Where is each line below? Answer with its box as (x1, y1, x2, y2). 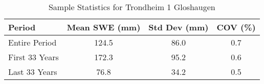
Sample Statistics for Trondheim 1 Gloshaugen (48, 1, 215, 13)
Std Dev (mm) (148, 21, 209, 33)
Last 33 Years (8, 66, 57, 77)
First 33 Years (8, 51, 59, 63)
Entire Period (8, 36, 57, 48)
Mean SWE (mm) (67, 21, 141, 33)
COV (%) (216, 21, 256, 33)
